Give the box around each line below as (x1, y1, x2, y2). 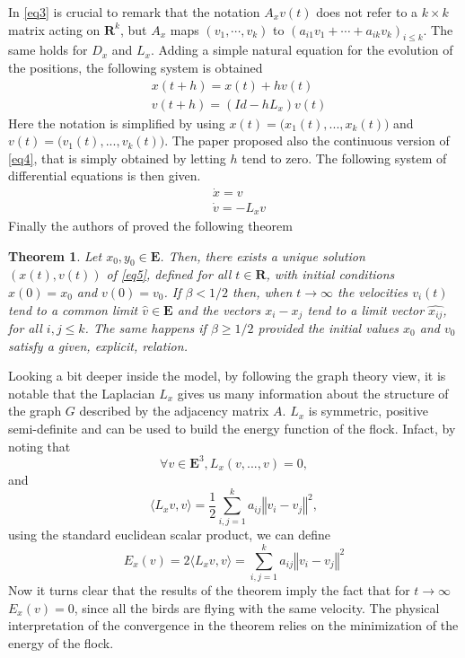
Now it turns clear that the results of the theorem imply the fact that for (8, 581, 410, 600)
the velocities (338, 282, 408, 301)
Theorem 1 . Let (8, 246, 102, 265)
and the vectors (177, 300, 261, 319)
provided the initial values (258, 319, 399, 337)
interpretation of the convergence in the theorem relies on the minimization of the (8, 616, 459, 635)
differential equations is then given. (8, 166, 201, 185)
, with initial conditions (266, 265, 395, 284)
